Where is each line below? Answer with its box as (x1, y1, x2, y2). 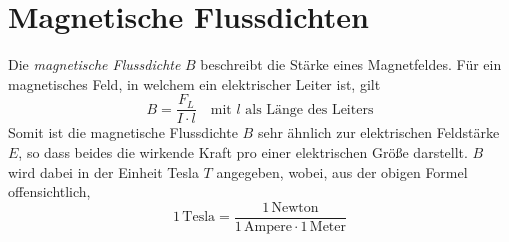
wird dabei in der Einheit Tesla (8, 161, 199, 182)
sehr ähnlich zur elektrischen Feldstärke (257, 122, 500, 143)
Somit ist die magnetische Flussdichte (8, 122, 238, 143)
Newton (271, 200, 319, 215)
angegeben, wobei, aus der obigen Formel (216, 161, 468, 182)
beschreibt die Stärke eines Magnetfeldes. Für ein (200, 54, 502, 75)
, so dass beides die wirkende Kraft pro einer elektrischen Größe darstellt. (18, 141, 468, 162)
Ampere (244, 219, 292, 234)
